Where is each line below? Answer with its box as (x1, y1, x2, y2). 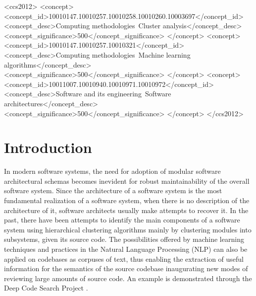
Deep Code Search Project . (4, 283, 88, 293)
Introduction (4, 137, 92, 157)
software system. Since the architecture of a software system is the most (4, 185, 222, 196)
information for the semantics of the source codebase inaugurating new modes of (4, 263, 248, 274)
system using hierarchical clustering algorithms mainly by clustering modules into (4, 224, 252, 234)
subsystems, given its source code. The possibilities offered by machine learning (4, 234, 244, 244)
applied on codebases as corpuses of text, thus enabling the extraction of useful (4, 253, 244, 264)
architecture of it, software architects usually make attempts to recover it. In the (4, 205, 249, 215)
